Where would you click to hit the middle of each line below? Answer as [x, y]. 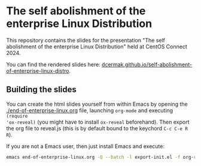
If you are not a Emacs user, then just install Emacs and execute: [85, 146]
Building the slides [41, 90]
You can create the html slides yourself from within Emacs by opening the [97, 104]
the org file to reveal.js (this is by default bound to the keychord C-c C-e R [97, 128]
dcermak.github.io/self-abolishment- [147, 64]
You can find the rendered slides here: [53, 64]
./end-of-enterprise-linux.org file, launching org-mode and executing [90, 110]
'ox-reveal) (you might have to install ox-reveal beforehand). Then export [98, 122]
